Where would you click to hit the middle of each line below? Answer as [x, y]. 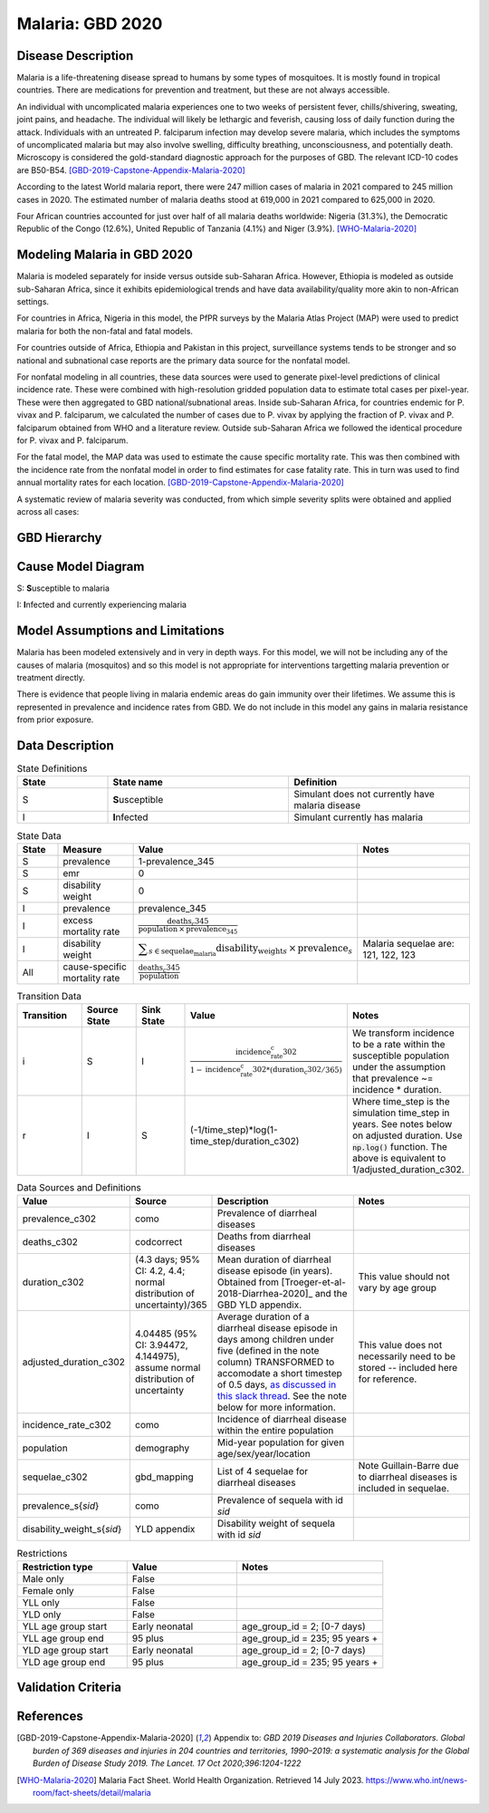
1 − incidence [216, 1070]
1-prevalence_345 [176, 861]
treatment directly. [51, 677]
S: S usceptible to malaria [63, 588]
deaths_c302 [50, 1242]
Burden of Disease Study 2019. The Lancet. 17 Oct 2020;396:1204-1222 [167, 1763]
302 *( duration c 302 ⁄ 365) [297, 1070]
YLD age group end [64, 1662]
